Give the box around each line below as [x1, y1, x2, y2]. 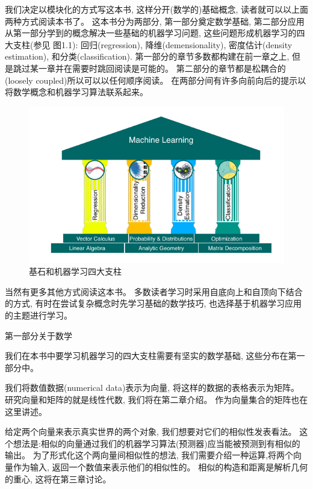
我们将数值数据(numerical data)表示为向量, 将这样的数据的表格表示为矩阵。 [5, 381, 299, 394]
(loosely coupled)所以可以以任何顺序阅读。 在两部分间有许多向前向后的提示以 [5, 73, 306, 86]
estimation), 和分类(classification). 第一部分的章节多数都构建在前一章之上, [5, 50, 290, 63]
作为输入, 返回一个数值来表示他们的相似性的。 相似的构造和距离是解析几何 [13, 461, 308, 473]
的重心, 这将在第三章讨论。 [5, 472, 111, 485]
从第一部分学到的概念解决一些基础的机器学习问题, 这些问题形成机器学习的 [5, 26, 297, 39]
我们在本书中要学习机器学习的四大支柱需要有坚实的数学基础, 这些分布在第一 [5, 349, 305, 362]
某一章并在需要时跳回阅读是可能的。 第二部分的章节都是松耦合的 [29, 61, 286, 74]
